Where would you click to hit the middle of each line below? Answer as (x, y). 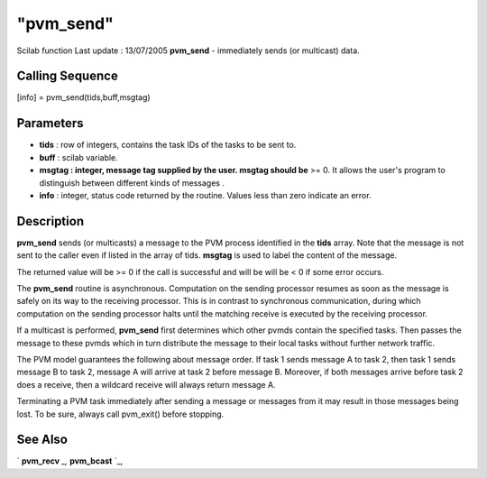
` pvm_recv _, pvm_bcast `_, (70, 461)
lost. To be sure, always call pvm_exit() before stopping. (120, 414)
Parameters (50, 123)
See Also (42, 440)
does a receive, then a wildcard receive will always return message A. (146, 384)
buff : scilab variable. (79, 157)
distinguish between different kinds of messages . (132, 183)
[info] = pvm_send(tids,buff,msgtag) (83, 97)
